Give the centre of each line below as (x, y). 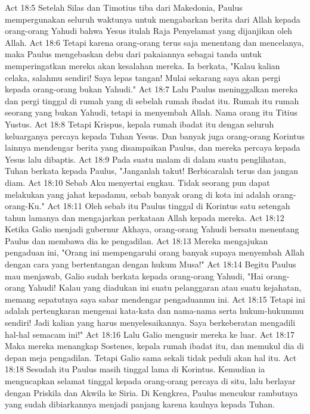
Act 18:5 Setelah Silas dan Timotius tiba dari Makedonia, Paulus (124, 7)
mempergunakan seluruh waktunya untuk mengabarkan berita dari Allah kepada (153, 19)
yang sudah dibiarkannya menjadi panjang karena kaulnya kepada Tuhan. (140, 404)
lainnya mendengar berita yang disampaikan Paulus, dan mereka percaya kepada (153, 147)
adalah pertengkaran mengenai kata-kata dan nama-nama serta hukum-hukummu (154, 311)
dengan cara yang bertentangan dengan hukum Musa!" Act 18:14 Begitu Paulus (151, 264)
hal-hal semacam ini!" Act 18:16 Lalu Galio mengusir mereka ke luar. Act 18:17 (150, 334)
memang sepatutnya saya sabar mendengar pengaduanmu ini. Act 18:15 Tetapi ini (155, 299)
